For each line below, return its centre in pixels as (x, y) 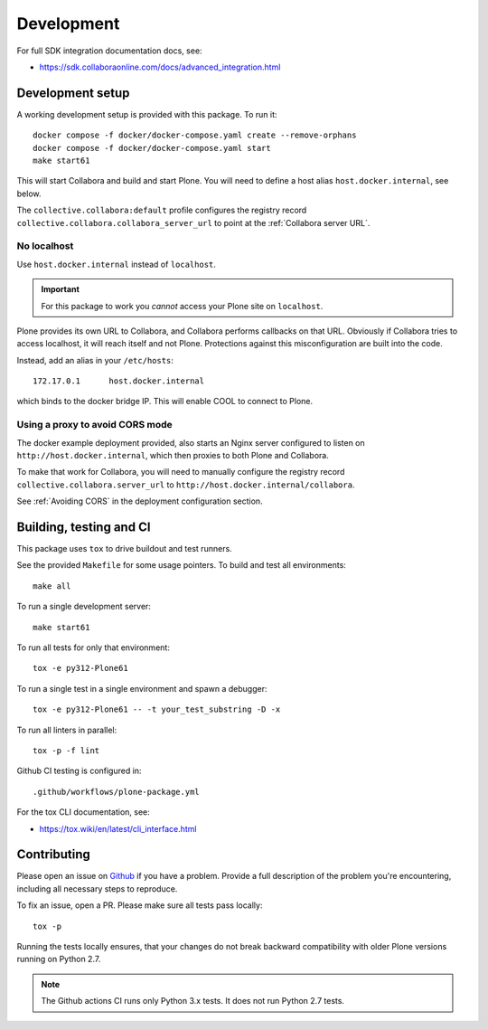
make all (52, 586)
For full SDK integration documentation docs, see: (109, 51)
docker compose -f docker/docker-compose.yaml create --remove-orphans (195, 135)
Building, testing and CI (84, 527)
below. (29, 194)
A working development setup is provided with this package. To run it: (147, 114)
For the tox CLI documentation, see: (84, 812)
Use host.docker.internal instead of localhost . (117, 264)
